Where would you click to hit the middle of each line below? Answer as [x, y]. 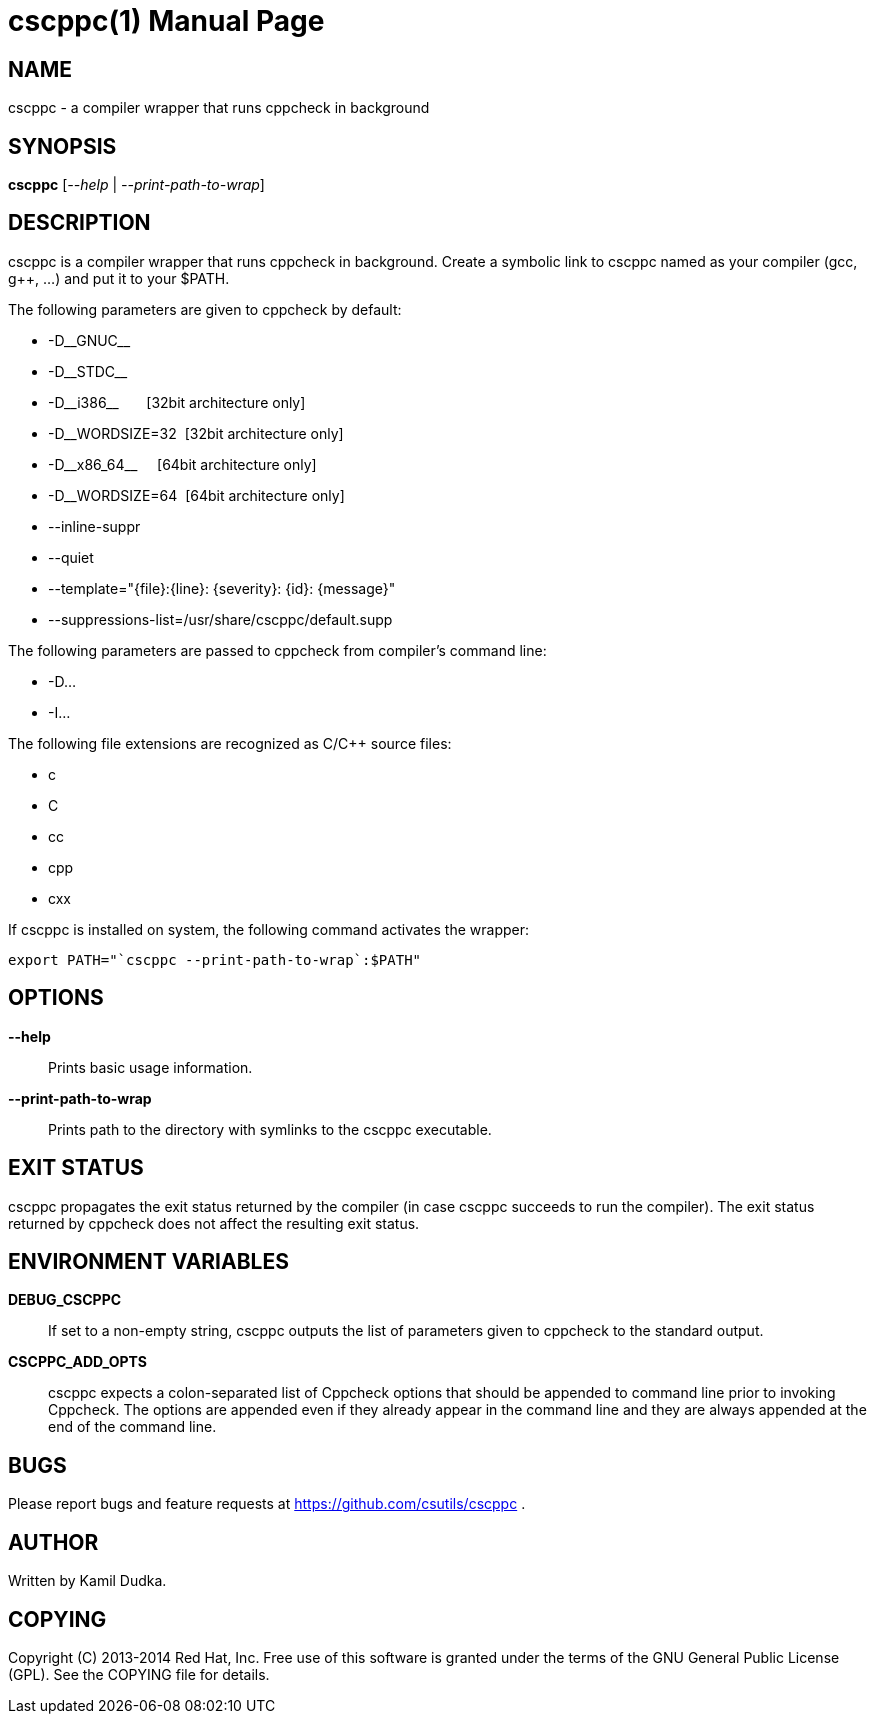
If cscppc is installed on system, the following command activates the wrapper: [269, 929]
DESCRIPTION [79, 223]
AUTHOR [53, 1542]
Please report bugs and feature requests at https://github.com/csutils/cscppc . [267, 1504]
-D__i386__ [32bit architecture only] [177, 402]
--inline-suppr [94, 526]
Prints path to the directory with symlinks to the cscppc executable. [270, 1129]
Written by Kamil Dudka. [87, 1581]
